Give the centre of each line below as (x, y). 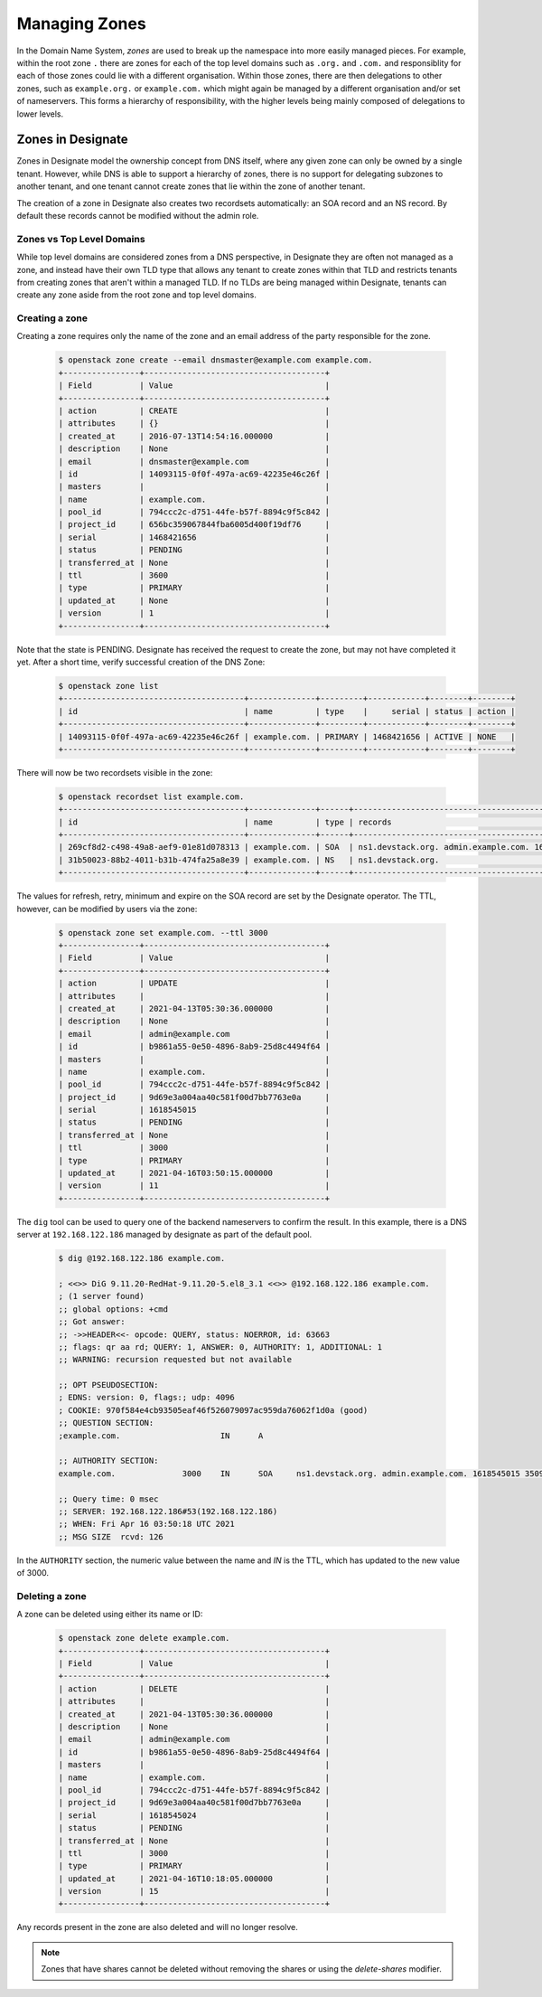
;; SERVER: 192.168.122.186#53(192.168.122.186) (168, 1511)
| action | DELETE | (194, 1689)
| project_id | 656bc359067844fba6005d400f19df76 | (194, 525)
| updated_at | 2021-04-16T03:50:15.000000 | (194, 1173)
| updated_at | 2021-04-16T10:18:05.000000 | (194, 1879)
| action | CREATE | (194, 410)
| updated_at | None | (194, 600)
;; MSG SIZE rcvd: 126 (111, 1536)
